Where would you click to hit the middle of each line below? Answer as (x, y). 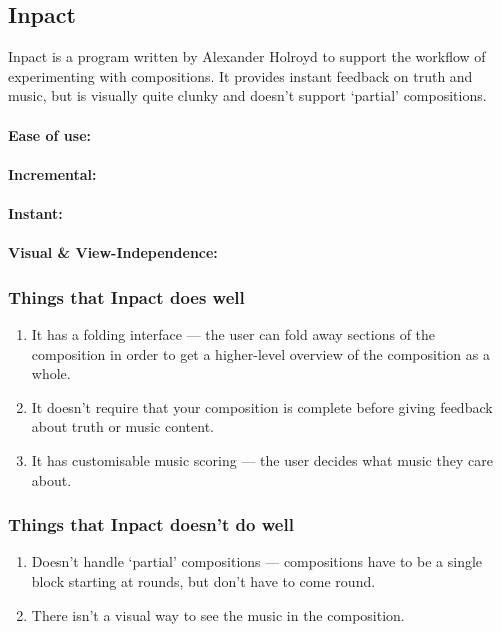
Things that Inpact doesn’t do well (151, 524)
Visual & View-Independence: (113, 252)
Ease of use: (49, 134)
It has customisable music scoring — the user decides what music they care (262, 459)
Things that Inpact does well (126, 296)
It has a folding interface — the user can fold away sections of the (233, 333)
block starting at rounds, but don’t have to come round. (203, 580)
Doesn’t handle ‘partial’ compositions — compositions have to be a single (257, 561)
